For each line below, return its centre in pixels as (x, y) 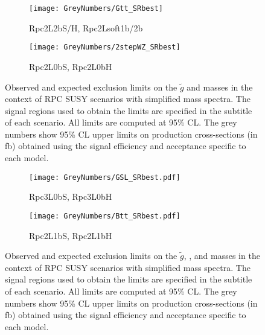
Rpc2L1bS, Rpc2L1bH (71, 235)
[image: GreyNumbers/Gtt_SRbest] (96, 8)
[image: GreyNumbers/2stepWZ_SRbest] (105, 47)
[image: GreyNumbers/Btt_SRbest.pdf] (105, 216)
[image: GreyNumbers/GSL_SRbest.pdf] (105, 177)
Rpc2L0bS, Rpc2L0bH (71, 66)
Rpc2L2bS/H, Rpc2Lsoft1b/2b (86, 27)
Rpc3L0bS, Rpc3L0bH (71, 196)
